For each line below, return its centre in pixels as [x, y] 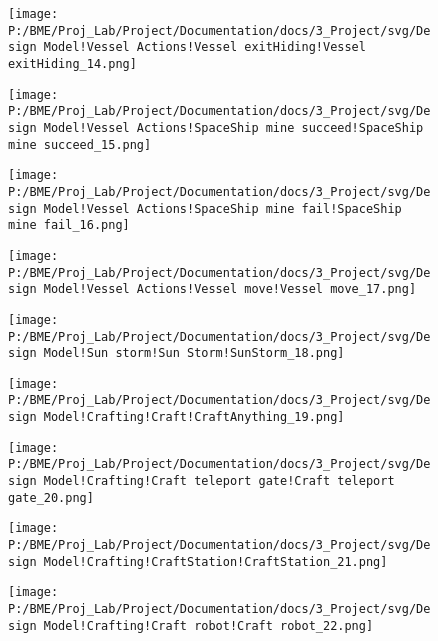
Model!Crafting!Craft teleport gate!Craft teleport [219, 481]
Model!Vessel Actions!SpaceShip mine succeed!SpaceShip [233, 127]
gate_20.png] [51, 497]
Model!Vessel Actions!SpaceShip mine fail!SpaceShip [222, 208]
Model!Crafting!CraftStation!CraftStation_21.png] [215, 561]
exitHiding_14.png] [72, 63]
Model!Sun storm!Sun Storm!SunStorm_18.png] [194, 353]
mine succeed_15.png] [80, 144]
